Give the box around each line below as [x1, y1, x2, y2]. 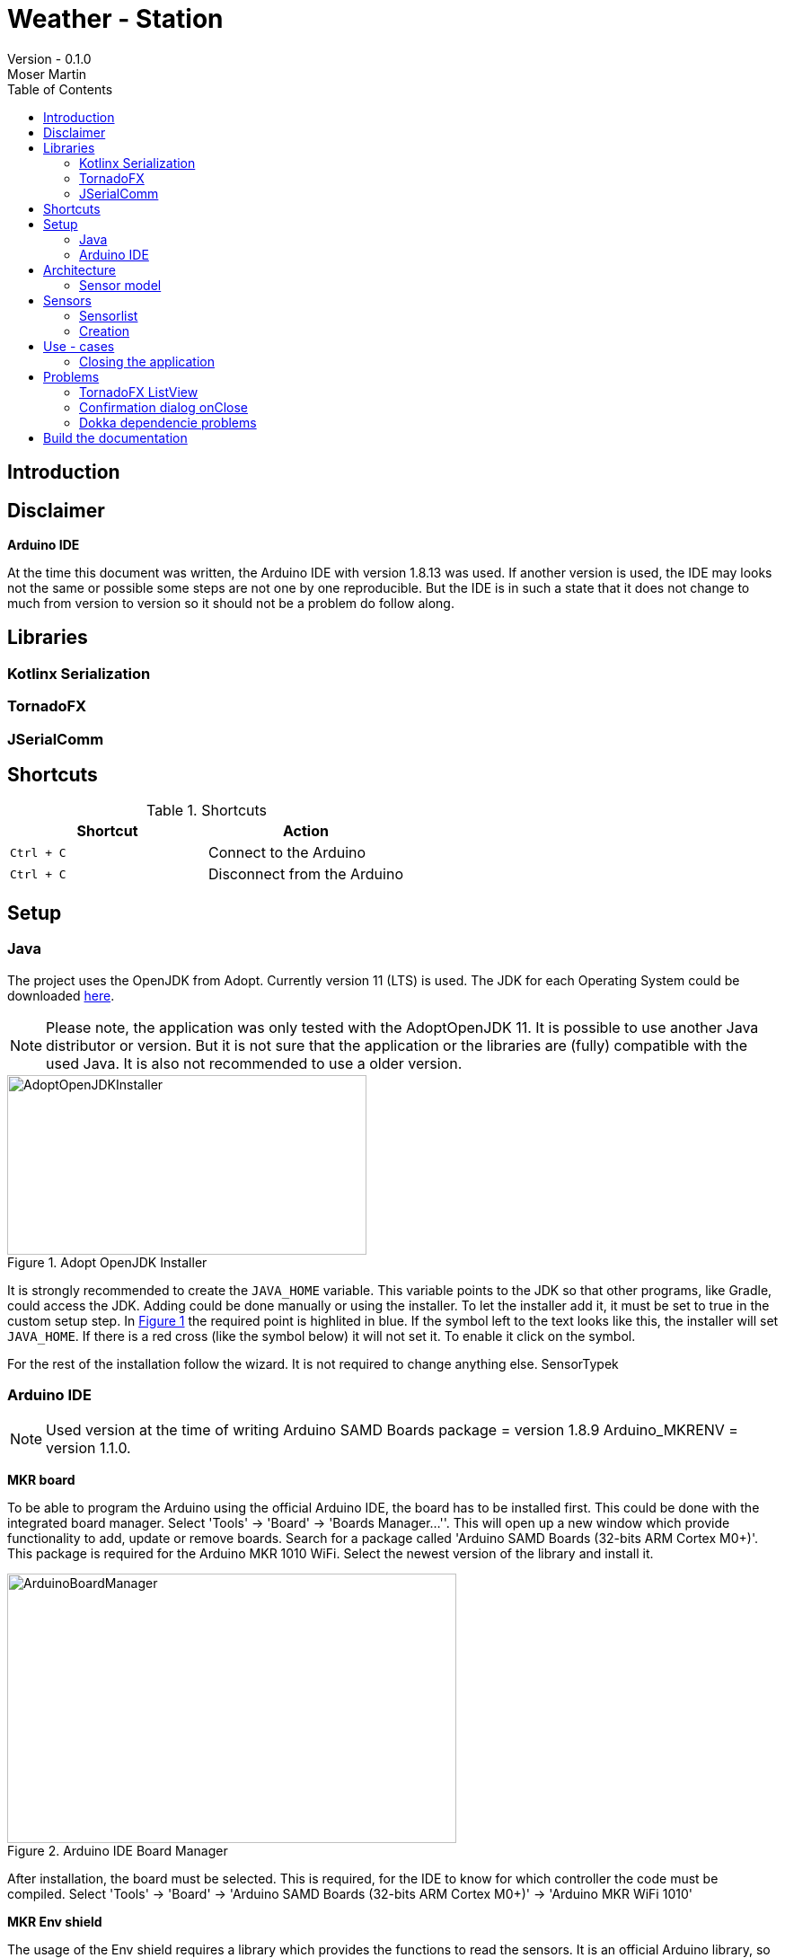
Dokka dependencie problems [79, 414, 257, 430]
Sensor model [79, 277, 162, 293]
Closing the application [79, 353, 215, 369]
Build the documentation [43, 429, 188, 445]
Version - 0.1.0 [7, 50, 92, 66]
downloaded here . [7, 987, 115, 1003]
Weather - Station [7, 4, 224, 34]
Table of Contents [7, 81, 113, 97]
